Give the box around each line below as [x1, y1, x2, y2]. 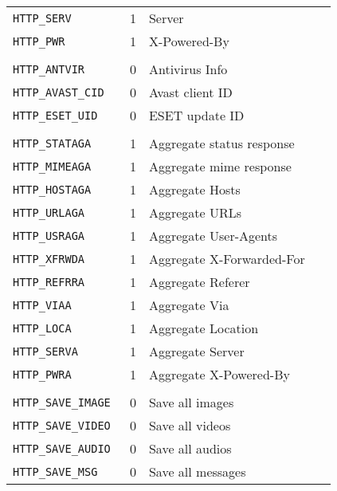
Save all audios [148, 439, 232, 458]
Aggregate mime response [148, 157, 292, 175]
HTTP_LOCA [13, 321, 72, 335]
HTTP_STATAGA [13, 136, 92, 150]
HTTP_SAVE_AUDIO [13, 442, 111, 455]
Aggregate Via [148, 296, 229, 314]
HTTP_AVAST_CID [13, 85, 104, 99]
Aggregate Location [148, 319, 259, 337]
